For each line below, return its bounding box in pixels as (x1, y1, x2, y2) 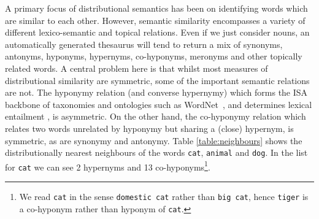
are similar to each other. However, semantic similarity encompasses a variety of (5, 13, 306, 26)
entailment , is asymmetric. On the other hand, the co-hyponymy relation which (5, 110, 306, 123)
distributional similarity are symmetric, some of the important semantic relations (5, 74, 310, 86)
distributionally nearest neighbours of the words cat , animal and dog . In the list (5, 146, 308, 159)
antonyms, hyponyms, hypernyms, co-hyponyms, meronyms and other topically (5, 50, 302, 63)
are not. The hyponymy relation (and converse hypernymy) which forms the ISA (5, 86, 308, 99)
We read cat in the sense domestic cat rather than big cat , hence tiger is (19, 190, 309, 203)
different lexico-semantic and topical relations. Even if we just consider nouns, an (5, 26, 310, 39)
